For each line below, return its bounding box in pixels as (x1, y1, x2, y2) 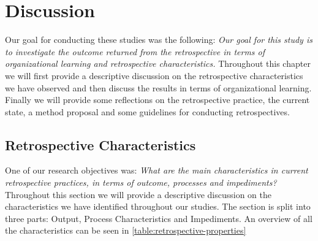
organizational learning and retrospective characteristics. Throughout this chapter (5, 57, 311, 70)
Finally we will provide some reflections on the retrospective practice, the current (5, 93, 310, 106)
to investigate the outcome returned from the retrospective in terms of (5, 45, 265, 58)
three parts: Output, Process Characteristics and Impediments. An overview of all (5, 212, 312, 224)
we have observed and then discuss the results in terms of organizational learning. (5, 81, 312, 94)
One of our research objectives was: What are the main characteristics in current (5, 164, 308, 177)
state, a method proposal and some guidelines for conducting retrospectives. (5, 105, 290, 118)
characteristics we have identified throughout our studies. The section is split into (5, 200, 311, 213)
